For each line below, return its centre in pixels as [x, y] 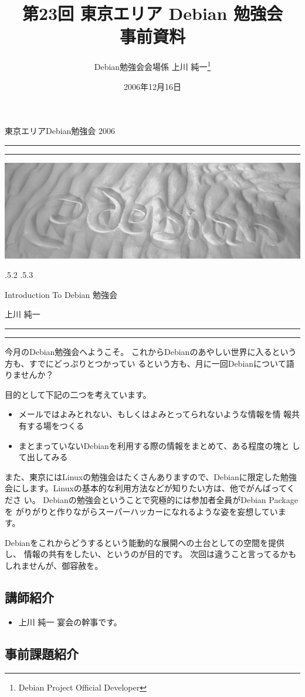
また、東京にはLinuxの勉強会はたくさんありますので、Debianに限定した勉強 [151, 476]
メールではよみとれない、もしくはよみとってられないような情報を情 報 [155, 414]
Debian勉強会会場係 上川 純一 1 [152, 66]
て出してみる [43, 457]
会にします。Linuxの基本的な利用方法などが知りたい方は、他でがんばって [146, 488]
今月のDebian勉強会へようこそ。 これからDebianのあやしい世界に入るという [151, 352]
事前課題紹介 [42, 653]
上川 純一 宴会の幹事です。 [70, 621]
